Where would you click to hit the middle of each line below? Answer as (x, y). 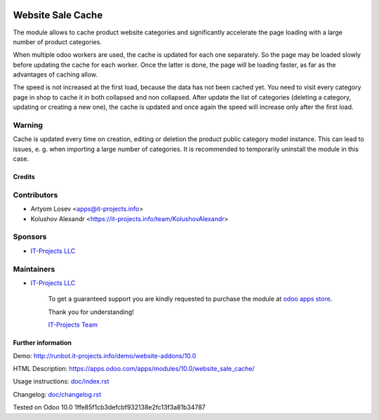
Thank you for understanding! (91, 312)
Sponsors (30, 237)
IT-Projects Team (73, 325)
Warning (28, 125)
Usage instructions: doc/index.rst (61, 381)
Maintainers (34, 269)
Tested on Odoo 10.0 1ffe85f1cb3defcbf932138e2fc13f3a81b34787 (109, 407)
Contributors (35, 195)
